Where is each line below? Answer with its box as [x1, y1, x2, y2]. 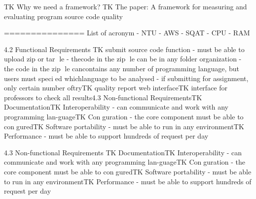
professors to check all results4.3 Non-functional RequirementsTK [4, 92, 202, 102]
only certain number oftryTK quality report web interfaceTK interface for [4, 83, 228, 93]
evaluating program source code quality [4, 11, 123, 21]
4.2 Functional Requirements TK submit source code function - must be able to [4, 44, 245, 54]
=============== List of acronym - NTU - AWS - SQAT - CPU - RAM [4, 28, 250, 38]
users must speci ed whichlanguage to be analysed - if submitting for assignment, [4, 73, 249, 83]
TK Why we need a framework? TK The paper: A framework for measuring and [4, 1, 247, 11]
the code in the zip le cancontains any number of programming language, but [4, 63, 240, 73]
